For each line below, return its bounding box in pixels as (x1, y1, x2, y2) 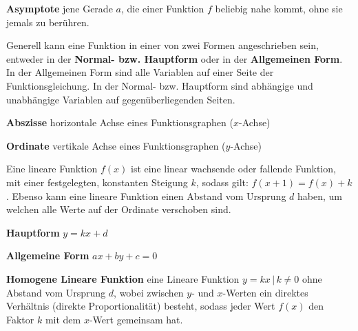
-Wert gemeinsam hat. (89, 312, 183, 326)
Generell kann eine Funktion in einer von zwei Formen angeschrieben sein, (6, 38, 319, 52)
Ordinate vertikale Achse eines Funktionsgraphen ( (6, 138, 226, 152)
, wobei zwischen (114, 285, 184, 299)
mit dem (45, 312, 81, 326)
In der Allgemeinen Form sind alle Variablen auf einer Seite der (6, 65, 274, 79)
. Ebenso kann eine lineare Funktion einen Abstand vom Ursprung (6, 188, 286, 203)
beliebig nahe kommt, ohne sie (215, 1, 343, 15)
